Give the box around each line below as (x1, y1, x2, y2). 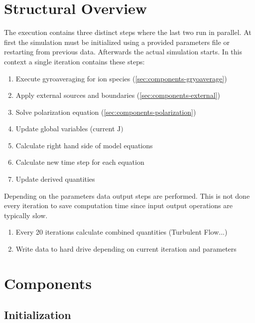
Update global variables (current (15, 123, 115, 134)
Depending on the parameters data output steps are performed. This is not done (4, 190, 250, 201)
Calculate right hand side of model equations (15, 140, 153, 150)
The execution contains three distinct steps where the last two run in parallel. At (4, 27, 252, 37)
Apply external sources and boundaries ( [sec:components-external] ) (15, 90, 220, 100)
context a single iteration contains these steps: (4, 56, 145, 66)
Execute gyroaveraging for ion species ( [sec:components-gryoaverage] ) (15, 73, 227, 83)
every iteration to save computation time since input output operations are (4, 200, 233, 211)
